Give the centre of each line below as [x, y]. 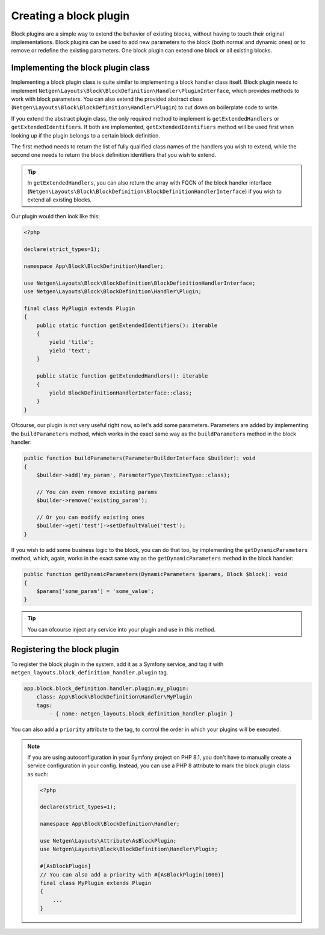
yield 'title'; [72, 342]
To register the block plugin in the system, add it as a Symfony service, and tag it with [117, 664]
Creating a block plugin [70, 16]
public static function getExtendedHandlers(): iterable [122, 376]
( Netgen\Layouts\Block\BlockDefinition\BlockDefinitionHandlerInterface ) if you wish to [155, 191]
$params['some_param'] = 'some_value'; [95, 591]
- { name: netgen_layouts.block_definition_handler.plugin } [141, 714]
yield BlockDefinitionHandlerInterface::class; [121, 393]
